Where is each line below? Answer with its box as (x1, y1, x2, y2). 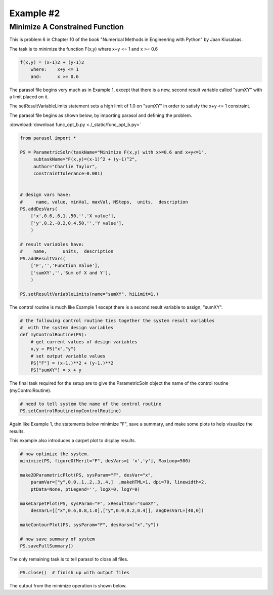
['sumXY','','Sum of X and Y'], (30, 270, 111, 275)
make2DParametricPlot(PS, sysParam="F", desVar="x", (20, 472, 154, 478)
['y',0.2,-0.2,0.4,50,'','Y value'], (30, 220, 124, 226)
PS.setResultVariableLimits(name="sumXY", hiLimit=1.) (20, 291, 159, 297)
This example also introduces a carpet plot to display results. (9, 437, 136, 443)
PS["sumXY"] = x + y (30, 367, 82, 373)
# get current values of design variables (30, 339, 138, 344)
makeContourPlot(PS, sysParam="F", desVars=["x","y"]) (20, 522, 159, 528)
